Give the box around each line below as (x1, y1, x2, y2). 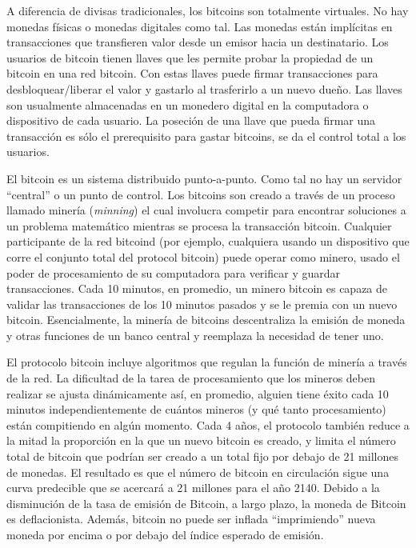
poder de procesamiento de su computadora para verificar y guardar (6, 264, 340, 281)
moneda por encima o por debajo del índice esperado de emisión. (6, 526, 324, 542)
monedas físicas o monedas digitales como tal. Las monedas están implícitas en (6, 18, 393, 34)
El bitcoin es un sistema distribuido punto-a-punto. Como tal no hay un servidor (6, 170, 402, 186)
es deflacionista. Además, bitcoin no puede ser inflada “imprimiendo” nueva (6, 510, 376, 527)
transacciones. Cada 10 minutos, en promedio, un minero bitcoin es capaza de (6, 280, 388, 297)
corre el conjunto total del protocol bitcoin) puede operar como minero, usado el (6, 248, 400, 265)
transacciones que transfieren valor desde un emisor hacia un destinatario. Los (6, 34, 389, 50)
